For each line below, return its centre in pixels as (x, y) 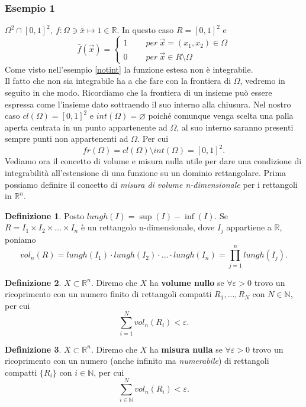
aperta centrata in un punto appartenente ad (86, 127)
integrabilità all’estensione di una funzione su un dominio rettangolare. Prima (146, 173)
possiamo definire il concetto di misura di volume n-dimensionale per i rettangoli (151, 184)
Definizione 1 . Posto (45, 215)
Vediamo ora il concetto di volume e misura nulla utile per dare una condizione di (153, 161)
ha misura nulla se (186, 349)
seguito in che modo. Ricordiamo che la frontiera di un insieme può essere (138, 92)
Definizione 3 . (33, 349)
